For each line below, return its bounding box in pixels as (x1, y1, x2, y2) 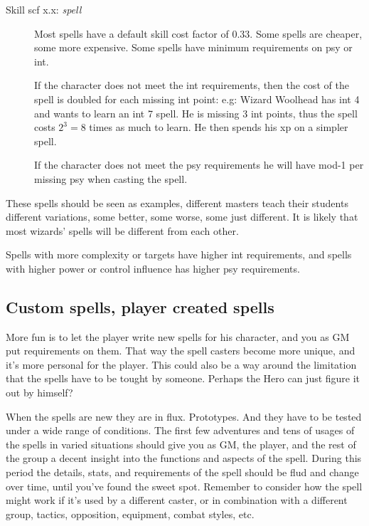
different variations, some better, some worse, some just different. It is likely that (6, 209, 358, 224)
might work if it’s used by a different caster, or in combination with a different (6, 493, 348, 507)
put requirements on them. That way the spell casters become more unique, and (6, 343, 355, 358)
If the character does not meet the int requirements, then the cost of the (34, 78, 349, 93)
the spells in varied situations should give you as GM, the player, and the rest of (6, 436, 356, 451)
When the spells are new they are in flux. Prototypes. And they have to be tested (6, 409, 362, 424)
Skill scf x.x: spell (6, 2, 82, 16)
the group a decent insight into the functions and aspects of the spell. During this (6, 451, 362, 465)
